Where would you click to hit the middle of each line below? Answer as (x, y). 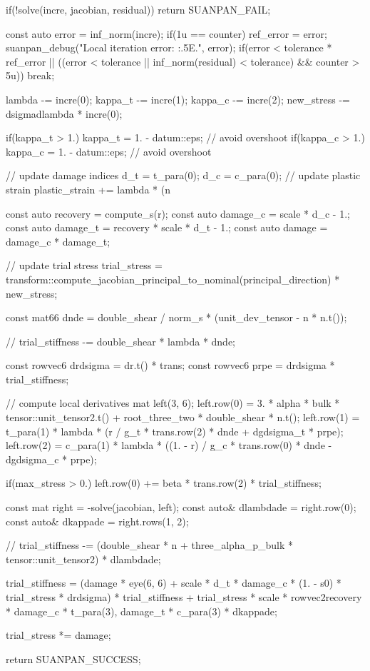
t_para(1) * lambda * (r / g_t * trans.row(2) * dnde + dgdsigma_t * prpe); (175, 431)
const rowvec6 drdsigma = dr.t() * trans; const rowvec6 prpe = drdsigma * (170, 365)
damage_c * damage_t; (58, 241)
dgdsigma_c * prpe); (51, 459)
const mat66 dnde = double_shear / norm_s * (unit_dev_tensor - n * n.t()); (176, 317)
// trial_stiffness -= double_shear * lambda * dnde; (120, 341)
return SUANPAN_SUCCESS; (73, 659)
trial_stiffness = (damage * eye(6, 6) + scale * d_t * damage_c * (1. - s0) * (174, 583)
